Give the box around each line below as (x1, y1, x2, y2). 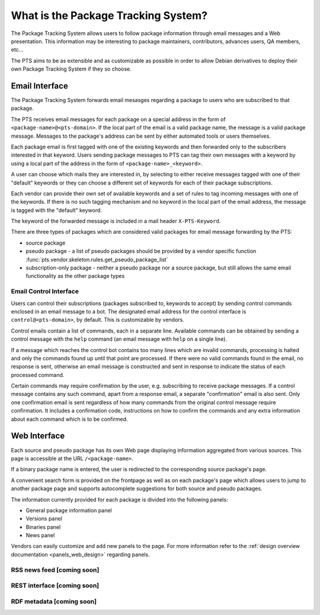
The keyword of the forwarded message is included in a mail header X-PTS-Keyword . (11, 217, 221, 225)
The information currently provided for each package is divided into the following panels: (11, 496, 228, 503)
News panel (25, 532, 55, 539)
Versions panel (25, 515, 62, 522)
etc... (11, 46, 24, 53)
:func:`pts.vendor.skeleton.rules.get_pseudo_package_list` (25, 256, 168, 263)
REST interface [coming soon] (11, 582, 100, 590)
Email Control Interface (11, 287, 79, 296)
